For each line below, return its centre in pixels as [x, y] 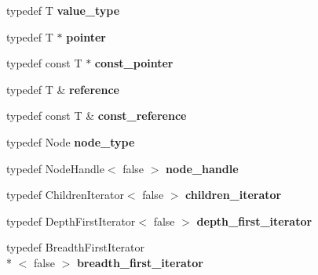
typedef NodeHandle [55, 168]
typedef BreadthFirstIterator [76, 247]
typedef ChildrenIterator [65, 195]
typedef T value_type [63, 10]
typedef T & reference [63, 89]
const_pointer [134, 63]
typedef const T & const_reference [97, 116]
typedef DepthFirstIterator [71, 221]
